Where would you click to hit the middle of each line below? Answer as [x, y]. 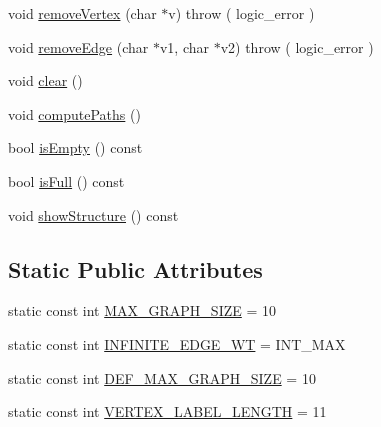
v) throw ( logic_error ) [241, 13]
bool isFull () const [66, 180]
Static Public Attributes [135, 268]
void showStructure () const [93, 214]
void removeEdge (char [78, 46]
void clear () [45, 80]
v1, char [184, 46]
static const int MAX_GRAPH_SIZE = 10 [142, 310]
